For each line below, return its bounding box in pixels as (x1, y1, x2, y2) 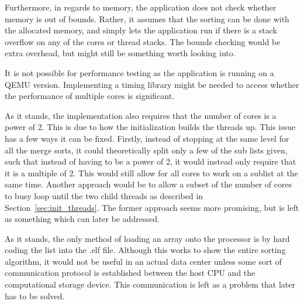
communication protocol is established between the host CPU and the (5, 267, 255, 279)
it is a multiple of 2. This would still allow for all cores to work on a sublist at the (5, 166, 298, 179)
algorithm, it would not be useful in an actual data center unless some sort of (5, 255, 282, 267)
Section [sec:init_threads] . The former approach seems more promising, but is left (5, 201, 299, 213)
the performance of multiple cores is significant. (5, 90, 175, 102)
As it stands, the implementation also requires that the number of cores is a (5, 109, 277, 121)
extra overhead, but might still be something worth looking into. (5, 47, 236, 59)
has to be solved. (5, 289, 65, 302)
